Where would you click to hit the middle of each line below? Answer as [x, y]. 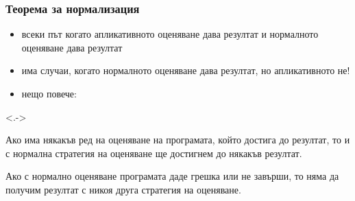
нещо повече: [49, 93]
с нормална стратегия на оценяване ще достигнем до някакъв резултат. [154, 153]
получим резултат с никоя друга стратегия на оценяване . [123, 189]
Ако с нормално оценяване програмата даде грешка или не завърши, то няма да [172, 176]
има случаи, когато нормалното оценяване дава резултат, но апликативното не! [186, 70]
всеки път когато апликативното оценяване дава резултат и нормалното [170, 34]
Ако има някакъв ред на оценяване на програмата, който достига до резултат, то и [178, 140]
